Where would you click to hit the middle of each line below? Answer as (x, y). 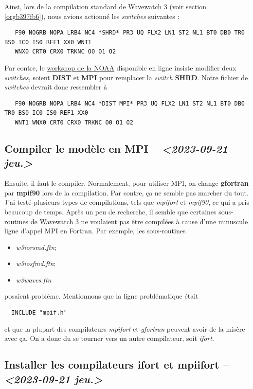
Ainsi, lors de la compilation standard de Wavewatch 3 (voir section (105, 6)
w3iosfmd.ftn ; (36, 263)
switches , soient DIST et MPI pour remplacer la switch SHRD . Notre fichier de (126, 77)
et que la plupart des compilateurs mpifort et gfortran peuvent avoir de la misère (125, 328)
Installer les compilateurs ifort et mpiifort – (117, 364)
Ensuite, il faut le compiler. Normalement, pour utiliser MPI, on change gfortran (126, 183)
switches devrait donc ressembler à (56, 87)
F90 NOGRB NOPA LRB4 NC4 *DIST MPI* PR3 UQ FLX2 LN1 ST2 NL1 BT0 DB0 (130, 103)
